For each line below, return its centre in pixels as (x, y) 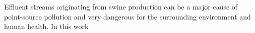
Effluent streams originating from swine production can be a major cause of (121, 6)
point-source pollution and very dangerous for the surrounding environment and (127, 16)
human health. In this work (46, 26)
